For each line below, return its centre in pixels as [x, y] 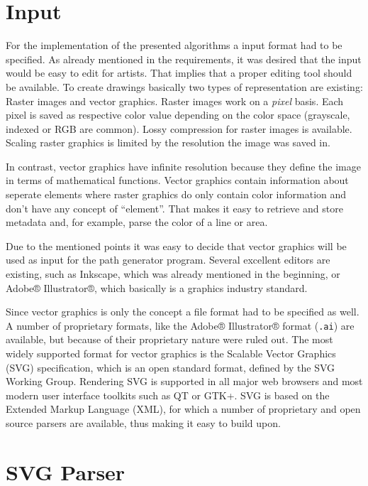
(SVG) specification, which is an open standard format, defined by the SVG [171, 367]
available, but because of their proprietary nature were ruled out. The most [169, 339]
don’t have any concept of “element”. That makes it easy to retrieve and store [174, 208]
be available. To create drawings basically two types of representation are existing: [184, 86]
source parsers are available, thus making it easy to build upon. [143, 423]
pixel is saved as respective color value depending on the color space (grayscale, [178, 115]
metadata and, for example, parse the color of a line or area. [137, 222]
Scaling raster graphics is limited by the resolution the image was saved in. [168, 142]
